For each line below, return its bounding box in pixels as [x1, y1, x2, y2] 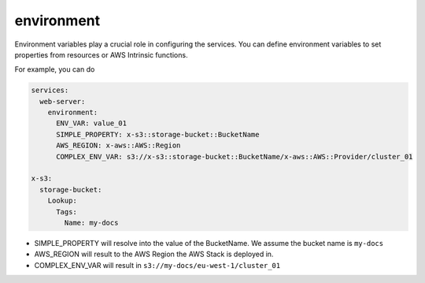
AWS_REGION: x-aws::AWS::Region [56, 141, 181, 150]
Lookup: [47, 196, 78, 205]
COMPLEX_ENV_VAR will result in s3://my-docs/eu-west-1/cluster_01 [34, 260, 281, 270]
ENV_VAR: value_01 [56, 119, 128, 128]
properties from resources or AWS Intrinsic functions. [14, 50, 188, 59]
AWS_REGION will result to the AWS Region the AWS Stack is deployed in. [34, 249, 274, 259]
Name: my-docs [64, 218, 119, 227]
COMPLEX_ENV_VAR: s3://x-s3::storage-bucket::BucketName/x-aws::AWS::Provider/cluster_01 [56, 152, 413, 161]
